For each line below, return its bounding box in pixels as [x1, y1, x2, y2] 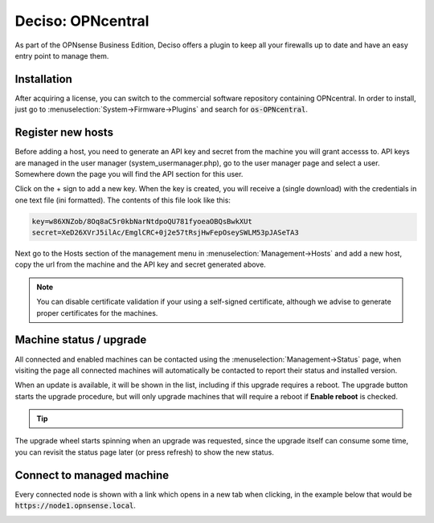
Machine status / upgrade [14, 333, 147, 347]
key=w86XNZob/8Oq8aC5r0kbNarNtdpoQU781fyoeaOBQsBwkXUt [31, 217, 252, 226]
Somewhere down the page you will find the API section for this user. [14, 169, 244, 178]
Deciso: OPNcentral [14, 12, 149, 30]
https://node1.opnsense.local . [14, 501, 137, 510]
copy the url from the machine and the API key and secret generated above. [14, 259, 267, 269]
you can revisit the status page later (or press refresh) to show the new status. [14, 447, 275, 457]
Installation [14, 72, 72, 86]
